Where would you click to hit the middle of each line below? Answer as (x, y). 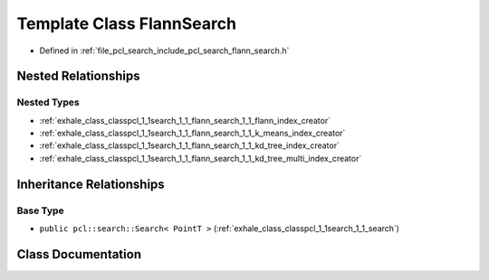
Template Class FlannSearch (127, 23)
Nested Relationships (78, 76)
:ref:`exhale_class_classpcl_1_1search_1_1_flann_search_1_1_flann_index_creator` (185, 120)
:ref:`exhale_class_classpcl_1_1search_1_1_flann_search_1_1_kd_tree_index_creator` (189, 145)
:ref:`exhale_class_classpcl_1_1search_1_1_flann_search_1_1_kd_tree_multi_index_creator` (201, 158)
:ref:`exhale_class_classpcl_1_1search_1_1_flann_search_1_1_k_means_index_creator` (192, 133)
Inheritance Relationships (91, 184)
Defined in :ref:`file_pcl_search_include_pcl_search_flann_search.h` (164, 51)
